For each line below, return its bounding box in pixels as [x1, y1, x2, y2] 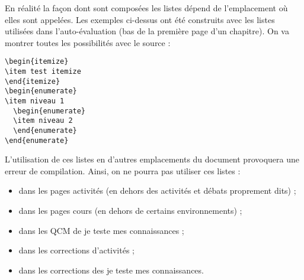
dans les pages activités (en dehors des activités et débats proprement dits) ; [18, 184, 296, 197]
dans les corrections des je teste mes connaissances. [18, 263, 204, 276]
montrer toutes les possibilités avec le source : [5, 36, 171, 48]
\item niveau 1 [5, 97, 65, 105]
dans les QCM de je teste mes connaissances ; [18, 224, 184, 236]
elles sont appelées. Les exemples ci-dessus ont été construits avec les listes [5, 13, 275, 25]
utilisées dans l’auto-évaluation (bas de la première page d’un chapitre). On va [5, 25, 289, 37]
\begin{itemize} [5, 57, 69, 66]
